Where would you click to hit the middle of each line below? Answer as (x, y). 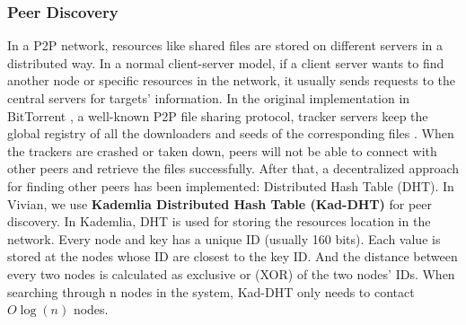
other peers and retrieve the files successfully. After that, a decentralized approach (233, 168)
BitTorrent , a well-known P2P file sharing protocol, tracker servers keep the (218, 115)
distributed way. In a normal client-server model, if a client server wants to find (226, 62)
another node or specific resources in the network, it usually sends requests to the (231, 80)
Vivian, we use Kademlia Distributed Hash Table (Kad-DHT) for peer (220, 203)
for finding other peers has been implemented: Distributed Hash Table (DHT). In (231, 185)
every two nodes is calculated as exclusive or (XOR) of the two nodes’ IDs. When (231, 273)
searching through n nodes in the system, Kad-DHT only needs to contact (211, 291)
